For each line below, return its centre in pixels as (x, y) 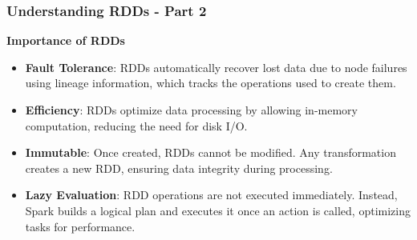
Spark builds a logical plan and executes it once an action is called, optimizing (218, 210)
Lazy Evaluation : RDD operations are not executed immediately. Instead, (211, 195)
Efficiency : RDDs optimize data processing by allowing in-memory (191, 110)
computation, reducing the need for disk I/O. (136, 125)
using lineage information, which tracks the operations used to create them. (211, 83)
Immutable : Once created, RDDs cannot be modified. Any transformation (211, 152)
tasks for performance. (80, 226)
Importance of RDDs (66, 40)
